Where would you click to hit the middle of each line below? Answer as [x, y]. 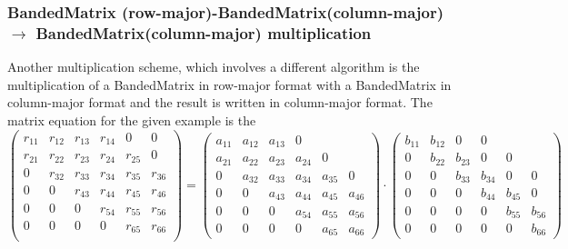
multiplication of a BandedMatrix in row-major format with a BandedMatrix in [229, 84]
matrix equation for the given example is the [132, 120]
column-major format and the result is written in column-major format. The [220, 102]
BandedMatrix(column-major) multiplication [204, 32]
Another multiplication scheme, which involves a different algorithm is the [214, 67]
